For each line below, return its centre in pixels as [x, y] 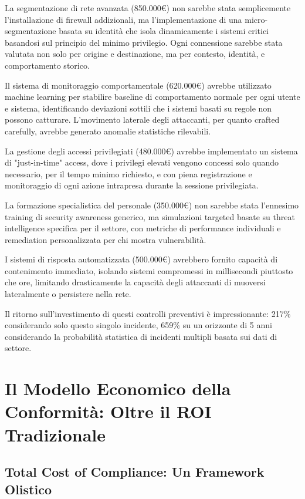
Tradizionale [55, 434]
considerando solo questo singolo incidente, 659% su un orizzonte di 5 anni [138, 325]
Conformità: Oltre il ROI [108, 411]
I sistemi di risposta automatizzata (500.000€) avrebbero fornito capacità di [141, 259]
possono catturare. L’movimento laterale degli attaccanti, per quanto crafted [142, 119]
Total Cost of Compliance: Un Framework [135, 472]
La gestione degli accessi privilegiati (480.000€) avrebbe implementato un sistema [151, 151]
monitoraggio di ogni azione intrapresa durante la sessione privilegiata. [132, 185]
